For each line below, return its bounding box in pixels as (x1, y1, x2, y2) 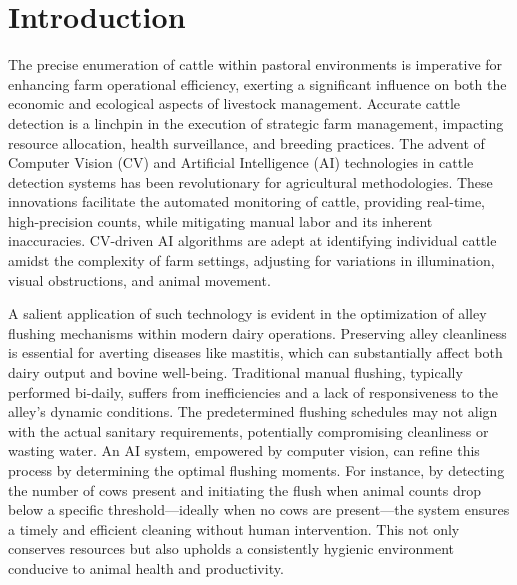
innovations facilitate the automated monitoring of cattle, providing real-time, (8, 191, 486, 212)
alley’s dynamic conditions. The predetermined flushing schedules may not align (8, 401, 498, 422)
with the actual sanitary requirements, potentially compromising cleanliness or (8, 420, 489, 441)
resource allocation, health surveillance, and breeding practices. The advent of (8, 132, 485, 153)
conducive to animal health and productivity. (8, 557, 284, 578)
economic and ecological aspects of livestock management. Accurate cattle (8, 93, 461, 114)
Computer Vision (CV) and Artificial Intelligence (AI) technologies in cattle (8, 152, 474, 173)
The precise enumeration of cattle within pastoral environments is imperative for (8, 54, 503, 75)
